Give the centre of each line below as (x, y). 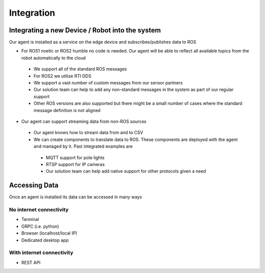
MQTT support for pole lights (75, 158)
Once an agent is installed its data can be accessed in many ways (76, 197)
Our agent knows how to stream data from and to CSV (88, 133)
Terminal (30, 219)
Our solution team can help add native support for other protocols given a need (126, 171)
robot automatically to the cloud (53, 58)
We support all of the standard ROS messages (80, 69)
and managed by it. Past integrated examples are (83, 146)
